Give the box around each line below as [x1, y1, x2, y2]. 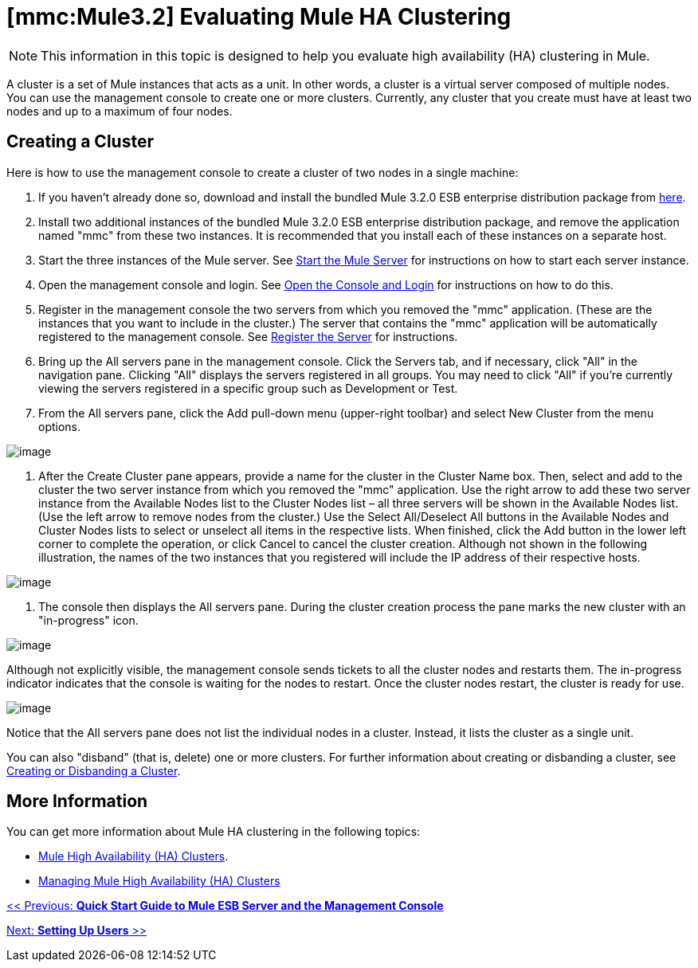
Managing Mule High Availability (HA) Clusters [38, 874, 280, 888]
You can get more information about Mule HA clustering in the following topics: [6, 825, 421, 839]
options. [38, 419, 81, 433]
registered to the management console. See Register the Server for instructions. [38, 329, 458, 343]
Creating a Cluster [6, 131, 154, 152]
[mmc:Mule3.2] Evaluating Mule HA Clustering [6, 3, 512, 30]
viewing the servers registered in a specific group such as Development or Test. [38, 381, 458, 395]
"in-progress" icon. [38, 613, 139, 627]
